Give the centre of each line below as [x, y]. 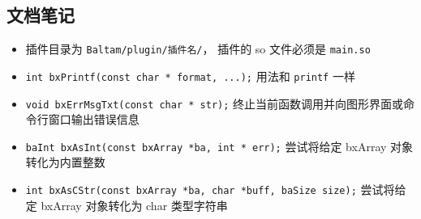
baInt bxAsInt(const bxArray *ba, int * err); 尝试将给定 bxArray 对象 [219, 146]
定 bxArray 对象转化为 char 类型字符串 [127, 205]
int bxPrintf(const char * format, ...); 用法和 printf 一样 [190, 76]
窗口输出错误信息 [94, 119]
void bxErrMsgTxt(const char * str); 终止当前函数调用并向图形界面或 [215, 103]
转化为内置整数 [65, 162]
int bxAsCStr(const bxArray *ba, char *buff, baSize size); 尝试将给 [216, 190]
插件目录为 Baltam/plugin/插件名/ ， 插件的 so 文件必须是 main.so [198, 49]
